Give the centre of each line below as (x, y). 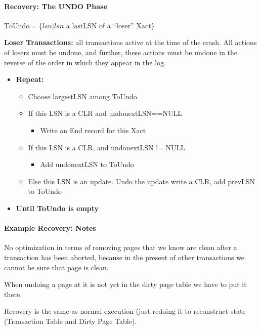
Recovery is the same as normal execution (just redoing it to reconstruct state (125, 311)
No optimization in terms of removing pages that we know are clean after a (121, 247)
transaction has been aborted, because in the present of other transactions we (124, 257)
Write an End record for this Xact (93, 130)
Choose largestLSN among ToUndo (82, 96)
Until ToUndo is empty (57, 208)
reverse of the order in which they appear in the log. (85, 62)
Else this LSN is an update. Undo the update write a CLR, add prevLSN (142, 181)
